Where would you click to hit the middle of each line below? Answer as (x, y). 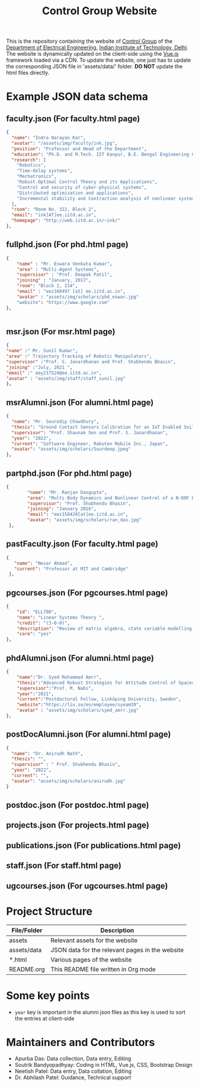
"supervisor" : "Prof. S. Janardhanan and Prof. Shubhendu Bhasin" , (91, 362)
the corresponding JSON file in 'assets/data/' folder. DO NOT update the (94, 66)
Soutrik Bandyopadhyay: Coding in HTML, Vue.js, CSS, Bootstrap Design (103, 1065)
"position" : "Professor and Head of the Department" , (79, 149)
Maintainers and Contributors (81, 1042)
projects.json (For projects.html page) (78, 825)
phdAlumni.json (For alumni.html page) (80, 658)
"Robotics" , (31, 165)
